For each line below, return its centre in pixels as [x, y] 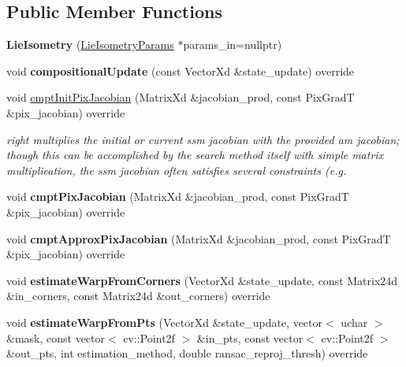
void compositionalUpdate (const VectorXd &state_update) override [181, 70]
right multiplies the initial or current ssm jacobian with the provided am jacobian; [203, 139]
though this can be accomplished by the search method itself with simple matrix [195, 155]
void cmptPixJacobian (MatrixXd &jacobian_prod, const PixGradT [178, 196]
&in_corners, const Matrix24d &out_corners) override [138, 296]
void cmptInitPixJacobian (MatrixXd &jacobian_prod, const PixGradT [181, 97]
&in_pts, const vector [250, 337]
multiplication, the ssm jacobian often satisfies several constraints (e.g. [177, 170]
